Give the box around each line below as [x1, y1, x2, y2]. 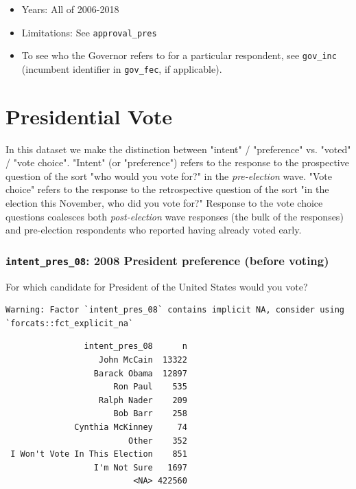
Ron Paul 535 [113, 382, 187, 392]
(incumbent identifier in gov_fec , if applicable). [21, 61, 222, 76]
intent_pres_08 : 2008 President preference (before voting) [5, 251, 329, 269]
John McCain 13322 [99, 355, 187, 365]
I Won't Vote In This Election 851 [10, 449, 187, 459]
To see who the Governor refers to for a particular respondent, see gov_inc [21, 48, 337, 62]
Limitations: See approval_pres [21, 25, 157, 39]
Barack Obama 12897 [93, 368, 187, 378]
